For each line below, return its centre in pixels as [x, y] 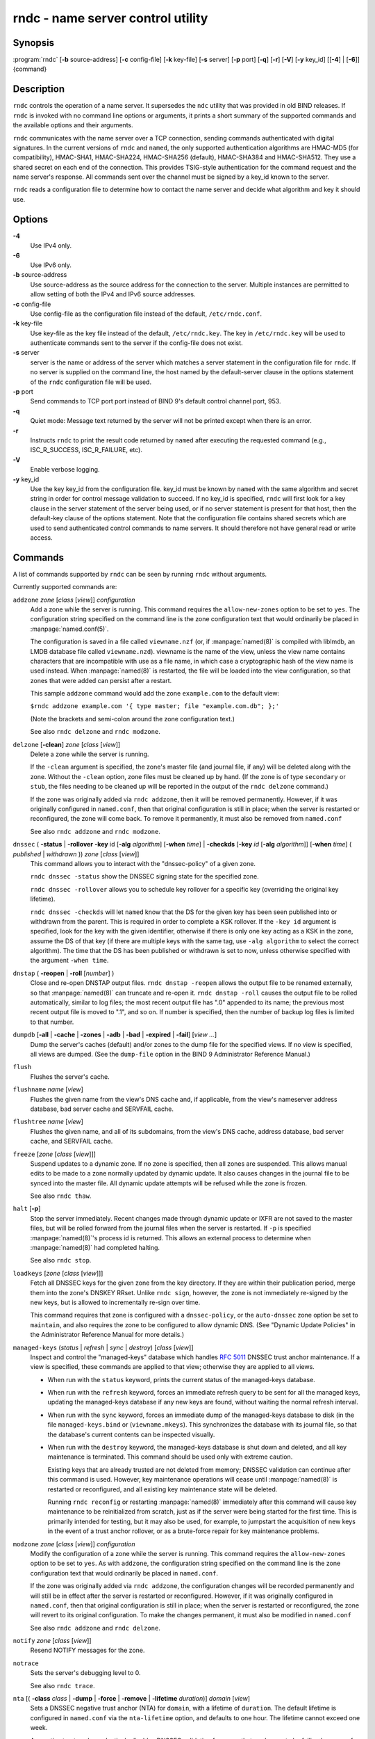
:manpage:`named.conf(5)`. [69, 629]
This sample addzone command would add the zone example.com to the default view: [155, 694]
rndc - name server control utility [110, 18]
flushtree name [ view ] [48, 1122]
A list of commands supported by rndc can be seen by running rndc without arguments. [140, 574]
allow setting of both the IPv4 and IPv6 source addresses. [113, 294]
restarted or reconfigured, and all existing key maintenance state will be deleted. [162, 1489]
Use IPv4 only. [51, 246]
